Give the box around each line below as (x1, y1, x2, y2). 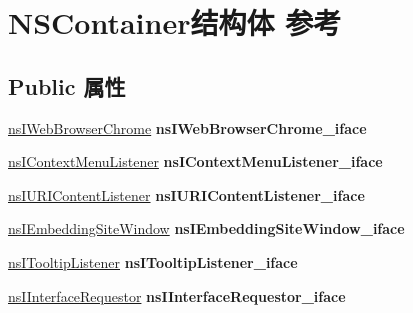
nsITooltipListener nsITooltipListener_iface (8, 251, 298, 272)
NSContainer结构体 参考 (8, 2, 342, 43)
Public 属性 (8, 70, 126, 101)
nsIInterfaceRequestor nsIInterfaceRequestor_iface (8, 285, 346, 306)
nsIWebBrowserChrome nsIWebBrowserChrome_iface (8, 117, 367, 138)
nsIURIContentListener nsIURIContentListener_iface (8, 184, 365, 205)
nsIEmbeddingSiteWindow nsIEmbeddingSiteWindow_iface (8, 218, 405, 239)
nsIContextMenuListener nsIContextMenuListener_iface (8, 151, 383, 172)
